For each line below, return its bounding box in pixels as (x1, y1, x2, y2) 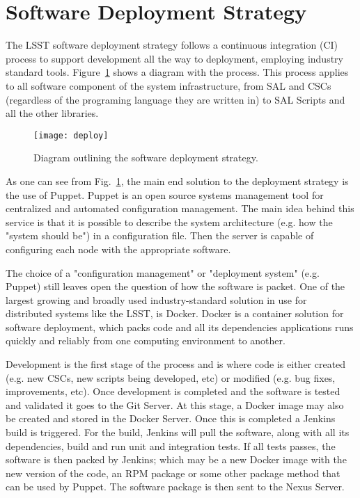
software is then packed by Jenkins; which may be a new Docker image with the (6, 452, 347, 467)
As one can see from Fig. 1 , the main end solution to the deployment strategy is (6, 173, 349, 188)
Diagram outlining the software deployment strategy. (33, 150, 258, 165)
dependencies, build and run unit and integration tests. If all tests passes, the (6, 438, 336, 453)
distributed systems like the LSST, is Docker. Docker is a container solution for (6, 306, 344, 321)
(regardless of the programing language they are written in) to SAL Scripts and (6, 92, 345, 106)
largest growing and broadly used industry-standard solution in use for (6, 292, 307, 307)
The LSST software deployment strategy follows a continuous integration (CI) (6, 38, 338, 52)
